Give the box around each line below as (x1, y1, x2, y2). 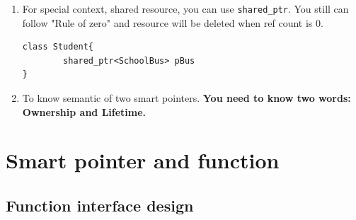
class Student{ (22, 42, 94, 52)
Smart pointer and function (6, 146, 280, 175)
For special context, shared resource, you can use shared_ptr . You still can (22, 1, 349, 16)
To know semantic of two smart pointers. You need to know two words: (22, 91, 351, 105)
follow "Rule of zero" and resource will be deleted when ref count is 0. (22, 15, 323, 30)
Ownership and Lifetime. (22, 104, 147, 119)
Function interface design (6, 194, 194, 216)
